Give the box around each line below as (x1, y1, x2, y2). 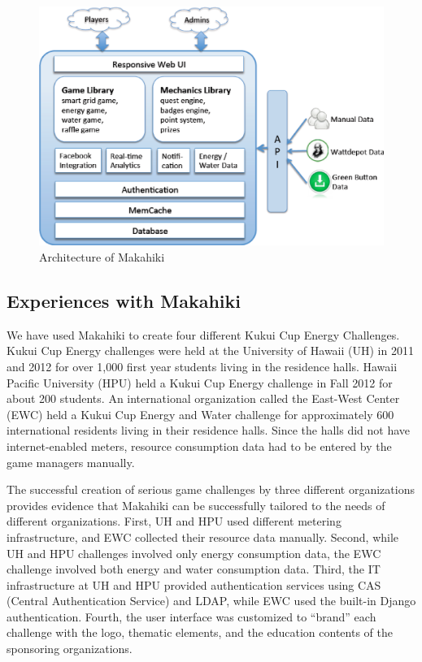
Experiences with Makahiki (7, 288, 241, 313)
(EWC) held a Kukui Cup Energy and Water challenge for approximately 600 (7, 405, 394, 422)
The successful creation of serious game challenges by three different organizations (7, 481, 415, 498)
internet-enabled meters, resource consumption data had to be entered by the (7, 437, 392, 454)
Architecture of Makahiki (39, 248, 165, 265)
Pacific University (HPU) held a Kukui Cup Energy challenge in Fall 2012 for (7, 374, 393, 391)
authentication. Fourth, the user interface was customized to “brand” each (7, 608, 376, 625)
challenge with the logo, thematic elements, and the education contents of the (7, 624, 393, 641)
